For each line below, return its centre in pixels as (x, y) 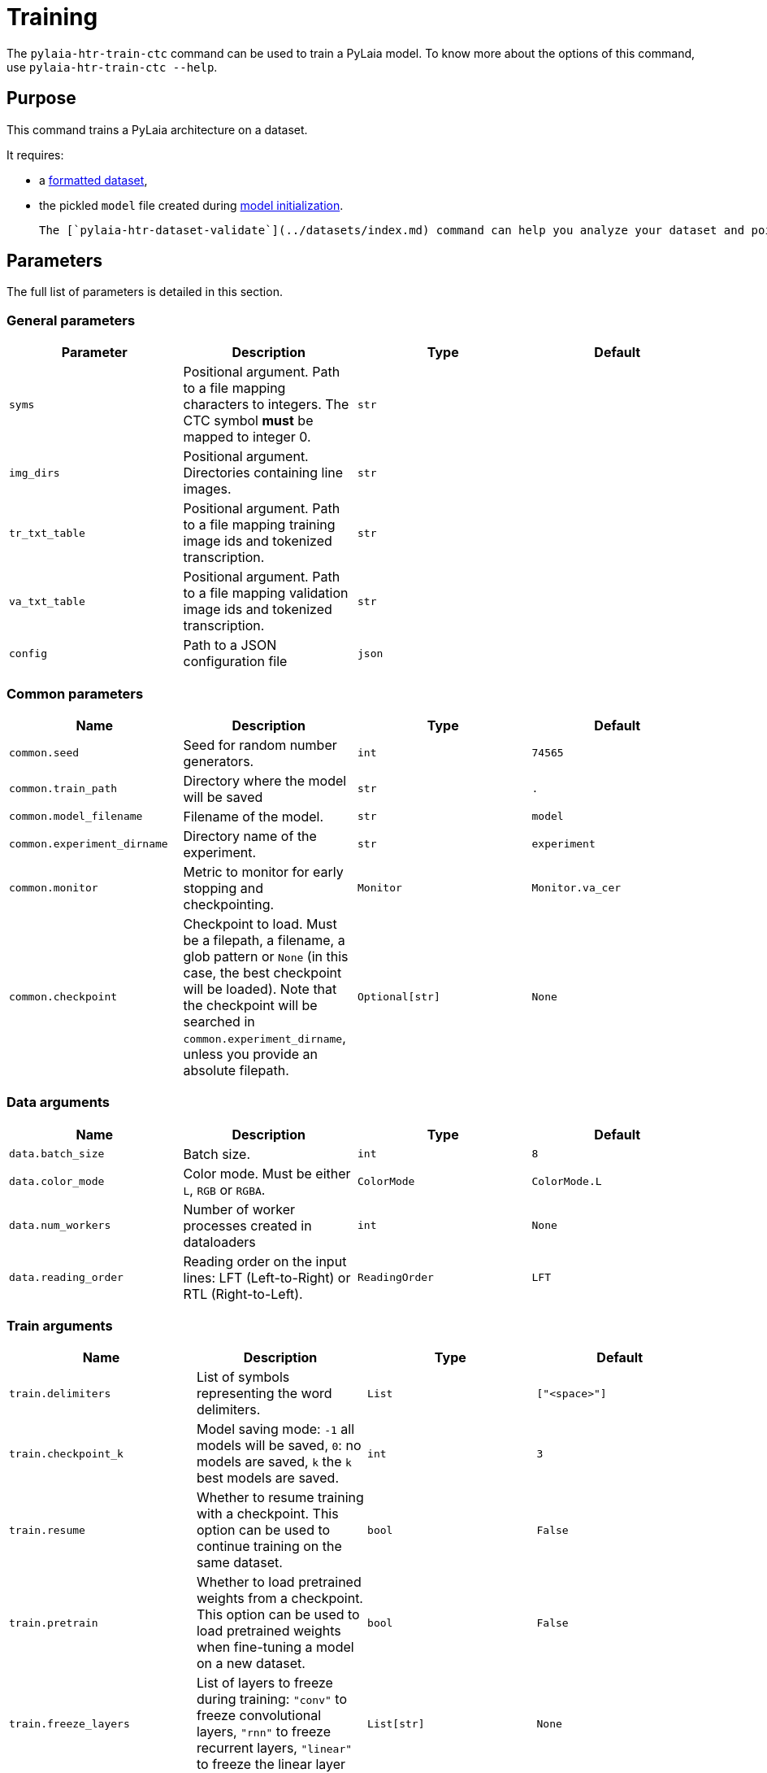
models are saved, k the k (274, 1462)
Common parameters (75, 693)
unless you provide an (251, 1054)
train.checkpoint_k (66, 1453)
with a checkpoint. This (267, 1514)
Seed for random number (260, 745)
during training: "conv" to (272, 1699)
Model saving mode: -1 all (275, 1429)
